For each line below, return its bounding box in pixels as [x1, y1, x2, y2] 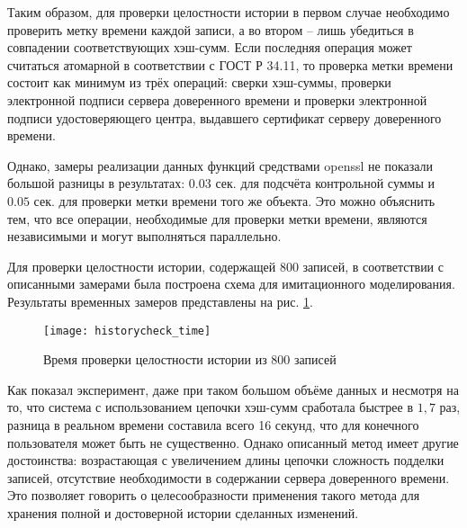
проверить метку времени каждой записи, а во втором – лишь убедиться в [7, 20, 414, 39]
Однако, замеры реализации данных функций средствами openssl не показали [7, 156, 434, 175]
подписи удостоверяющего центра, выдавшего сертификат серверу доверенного [7, 108, 442, 127]
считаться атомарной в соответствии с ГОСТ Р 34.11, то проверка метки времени [7, 55, 454, 74]
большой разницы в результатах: [7, 174, 185, 192]
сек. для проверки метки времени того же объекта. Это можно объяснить [33, 191, 436, 210]
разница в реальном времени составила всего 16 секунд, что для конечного [7, 415, 419, 434]
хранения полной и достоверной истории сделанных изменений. [7, 503, 359, 522]
